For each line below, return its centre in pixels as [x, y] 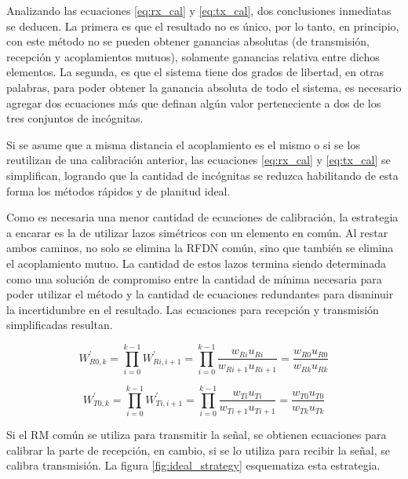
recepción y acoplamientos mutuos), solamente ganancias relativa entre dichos [193, 56]
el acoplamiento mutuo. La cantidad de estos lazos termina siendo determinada [196, 263]
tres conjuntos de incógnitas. [75, 118]
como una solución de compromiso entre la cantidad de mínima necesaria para [194, 278]
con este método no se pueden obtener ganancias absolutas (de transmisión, [188, 41]
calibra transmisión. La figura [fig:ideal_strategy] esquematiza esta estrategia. [193, 465]
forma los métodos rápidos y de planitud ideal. [118, 190]
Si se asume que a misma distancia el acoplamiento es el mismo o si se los [183, 144]
